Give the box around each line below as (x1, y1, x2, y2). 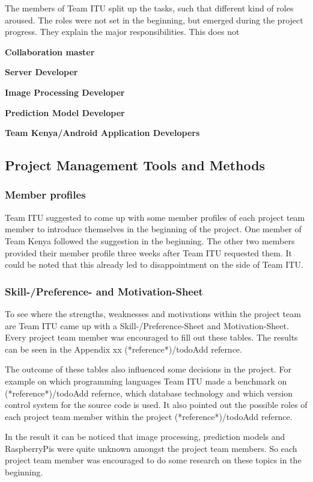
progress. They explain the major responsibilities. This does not (5, 25, 240, 38)
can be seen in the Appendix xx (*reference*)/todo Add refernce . (5, 342, 242, 355)
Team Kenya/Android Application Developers (5, 126, 200, 139)
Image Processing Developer (5, 85, 125, 98)
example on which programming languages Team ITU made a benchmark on (5, 374, 287, 387)
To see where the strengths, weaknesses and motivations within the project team (5, 307, 301, 320)
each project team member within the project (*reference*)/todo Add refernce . (5, 410, 293, 422)
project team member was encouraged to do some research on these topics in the (5, 454, 302, 466)
